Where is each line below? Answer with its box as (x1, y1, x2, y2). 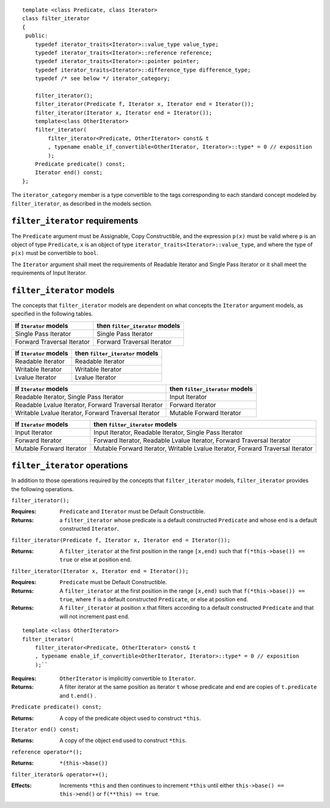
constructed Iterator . (59, 525, 119, 532)
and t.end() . (59, 692, 97, 699)
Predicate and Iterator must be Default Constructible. (59, 508, 205, 515)
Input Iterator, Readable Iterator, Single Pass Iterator (94, 428, 243, 437)
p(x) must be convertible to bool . (11, 250, 99, 257)
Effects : (11, 782, 32, 789)
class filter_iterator (22, 15, 90, 22)
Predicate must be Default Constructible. (59, 579, 167, 586)
